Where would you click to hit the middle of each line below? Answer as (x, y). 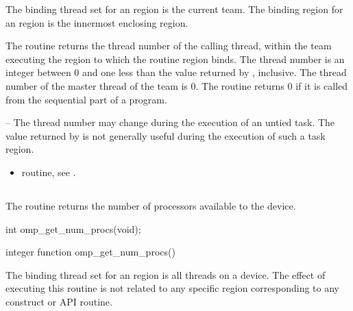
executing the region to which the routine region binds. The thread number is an (175, 59)
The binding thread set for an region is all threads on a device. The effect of (166, 274)
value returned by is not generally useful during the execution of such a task (166, 135)
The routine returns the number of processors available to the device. (151, 205)
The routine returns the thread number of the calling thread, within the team (169, 46)
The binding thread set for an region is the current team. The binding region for (174, 9)
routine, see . (49, 172)
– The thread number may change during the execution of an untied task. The (170, 122)
